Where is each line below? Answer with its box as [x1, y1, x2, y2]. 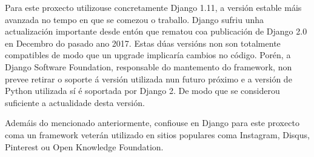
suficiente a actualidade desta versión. [5, 96, 145, 109]
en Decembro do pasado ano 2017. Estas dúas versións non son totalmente [5, 36, 281, 49]
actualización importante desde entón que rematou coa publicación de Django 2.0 [5, 25, 307, 38]
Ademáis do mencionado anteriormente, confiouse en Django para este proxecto [5, 116, 299, 129]
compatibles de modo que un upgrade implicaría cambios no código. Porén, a [5, 48, 291, 61]
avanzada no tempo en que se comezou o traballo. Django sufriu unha [5, 13, 264, 25]
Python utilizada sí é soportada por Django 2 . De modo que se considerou [5, 84, 280, 97]
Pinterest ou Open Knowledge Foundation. [5, 140, 164, 153]
